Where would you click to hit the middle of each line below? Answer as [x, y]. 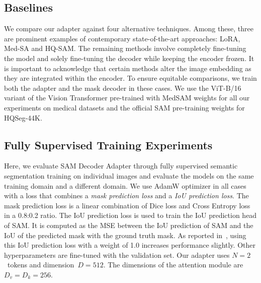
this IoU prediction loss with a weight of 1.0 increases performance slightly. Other [130, 245]
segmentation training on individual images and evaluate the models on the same [129, 175]
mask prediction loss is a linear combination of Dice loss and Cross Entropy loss [127, 205]
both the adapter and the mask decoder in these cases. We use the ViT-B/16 [123, 88]
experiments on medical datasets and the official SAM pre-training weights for [124, 107]
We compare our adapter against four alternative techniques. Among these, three [129, 29]
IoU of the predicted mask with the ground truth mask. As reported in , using [125, 235]
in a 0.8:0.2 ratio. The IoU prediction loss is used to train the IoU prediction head [130, 215]
